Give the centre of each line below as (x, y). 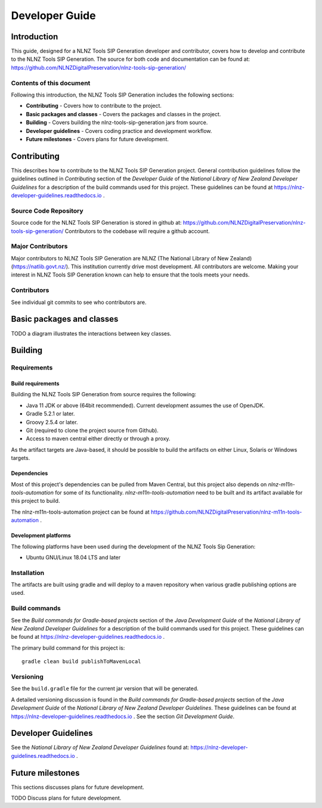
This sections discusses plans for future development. (78, 787)
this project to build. (35, 501)
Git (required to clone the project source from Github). (92, 431)
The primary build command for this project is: (68, 648)
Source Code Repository (47, 210)
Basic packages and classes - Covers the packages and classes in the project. (123, 114)
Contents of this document (51, 83)
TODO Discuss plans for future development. (66, 798)
